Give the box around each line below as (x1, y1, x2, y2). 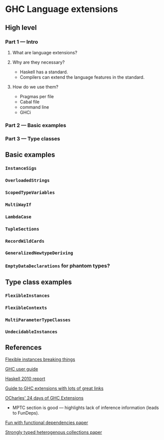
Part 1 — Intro (5, 38, 38, 45)
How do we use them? (12, 84, 59, 90)
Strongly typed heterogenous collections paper (5, 430, 102, 436)
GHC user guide (5, 366, 38, 372)
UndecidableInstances (5, 329, 58, 335)
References (5, 343, 42, 352)
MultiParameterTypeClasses (5, 317, 71, 322)
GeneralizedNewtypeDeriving (5, 250, 73, 256)
